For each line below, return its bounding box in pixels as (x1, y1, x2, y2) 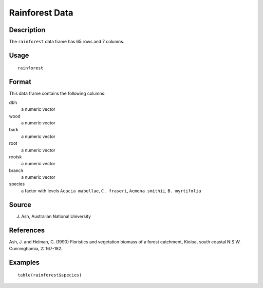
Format (9, 78, 32, 86)
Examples (9, 258, 40, 267)
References (9, 226, 45, 234)
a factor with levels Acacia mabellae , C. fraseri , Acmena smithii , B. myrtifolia (21, 187, 202, 194)
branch (9, 168, 24, 173)
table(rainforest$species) (18, 272, 82, 278)
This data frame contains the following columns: (9, 90, 106, 97)
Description (9, 26, 46, 34)
